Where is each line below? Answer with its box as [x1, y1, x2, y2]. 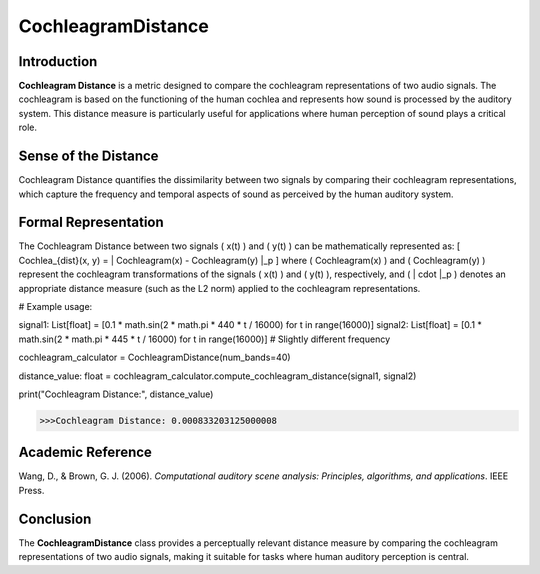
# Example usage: [18, 301, 93, 312]
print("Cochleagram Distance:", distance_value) [18, 388, 214, 400]
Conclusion [18, 510, 92, 527]
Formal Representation [18, 214, 164, 231]
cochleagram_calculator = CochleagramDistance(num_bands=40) [18, 351, 291, 364]
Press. [18, 484, 45, 496]
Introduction [18, 53, 98, 70]
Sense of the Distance [18, 148, 159, 165]
